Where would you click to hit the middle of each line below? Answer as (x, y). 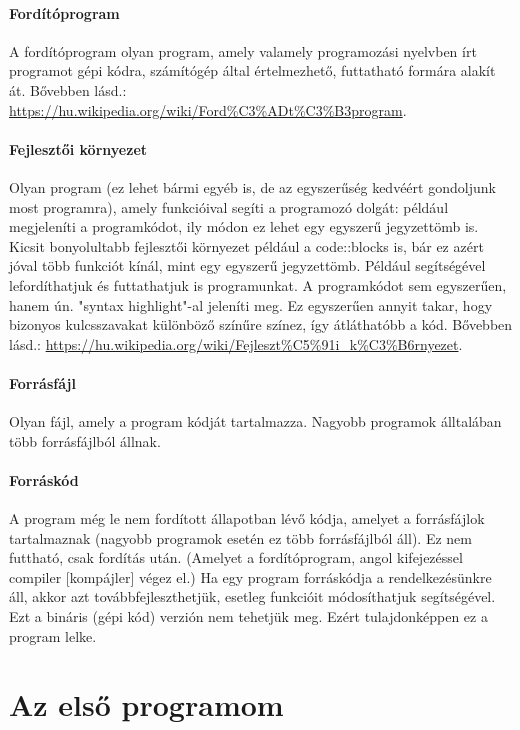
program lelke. (53, 635)
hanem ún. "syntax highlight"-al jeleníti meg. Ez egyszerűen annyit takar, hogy (251, 304)
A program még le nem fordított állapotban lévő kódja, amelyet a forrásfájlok (247, 518)
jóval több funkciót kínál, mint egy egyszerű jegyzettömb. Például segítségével (247, 265)
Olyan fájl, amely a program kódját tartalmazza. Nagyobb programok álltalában (255, 421)
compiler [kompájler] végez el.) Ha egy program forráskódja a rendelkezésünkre (250, 576)
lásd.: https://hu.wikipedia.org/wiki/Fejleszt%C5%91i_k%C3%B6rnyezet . (236, 343)
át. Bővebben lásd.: (68, 89)
